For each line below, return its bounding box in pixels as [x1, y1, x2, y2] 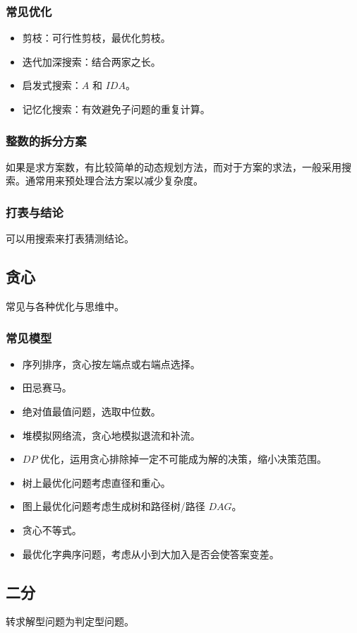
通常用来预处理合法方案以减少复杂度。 [25, 173, 203, 188]
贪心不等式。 [22, 522, 82, 537]
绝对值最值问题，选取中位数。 [22, 404, 161, 419]
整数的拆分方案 [6, 131, 87, 149]
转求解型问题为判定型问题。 [6, 614, 134, 629]
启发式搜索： [22, 78, 82, 93]
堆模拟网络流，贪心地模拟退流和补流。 [22, 427, 200, 442]
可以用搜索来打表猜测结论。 [6, 231, 134, 246]
